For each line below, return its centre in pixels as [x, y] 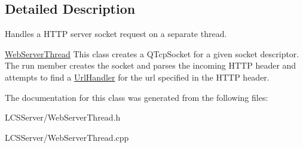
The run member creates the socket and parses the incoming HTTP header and [151, 65]
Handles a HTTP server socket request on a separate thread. [116, 34]
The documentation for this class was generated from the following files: [137, 97]
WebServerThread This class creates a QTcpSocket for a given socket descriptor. [152, 53]
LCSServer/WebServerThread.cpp [67, 137]
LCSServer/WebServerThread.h [63, 117]
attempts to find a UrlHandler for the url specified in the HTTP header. [137, 77]
